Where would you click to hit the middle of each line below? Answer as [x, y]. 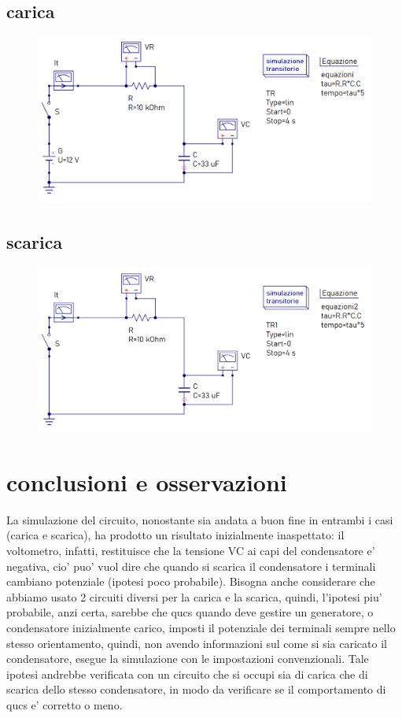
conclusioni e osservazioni [147, 481]
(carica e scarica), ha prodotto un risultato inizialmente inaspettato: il [175, 535]
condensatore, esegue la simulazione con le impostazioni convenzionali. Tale [188, 659]
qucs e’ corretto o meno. [65, 704]
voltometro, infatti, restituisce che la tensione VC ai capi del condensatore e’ [191, 550]
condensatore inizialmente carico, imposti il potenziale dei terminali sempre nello [201, 627]
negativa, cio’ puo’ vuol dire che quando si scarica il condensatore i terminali [191, 566]
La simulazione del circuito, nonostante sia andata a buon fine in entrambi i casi [200, 519]
